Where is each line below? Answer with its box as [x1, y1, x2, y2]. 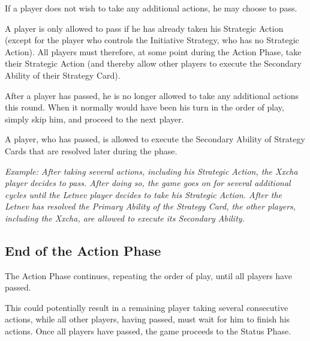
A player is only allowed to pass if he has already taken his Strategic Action [5, 22, 284, 34]
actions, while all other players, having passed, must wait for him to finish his [5, 313, 290, 325]
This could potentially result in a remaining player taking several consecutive [5, 301, 288, 313]
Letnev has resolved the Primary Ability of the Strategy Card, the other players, [5, 200, 296, 213]
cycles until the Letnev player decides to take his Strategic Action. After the [5, 188, 282, 201]
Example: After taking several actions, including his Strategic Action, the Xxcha [5, 164, 298, 177]
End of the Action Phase [5, 241, 161, 259]
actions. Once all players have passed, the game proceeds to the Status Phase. [5, 325, 291, 337]
